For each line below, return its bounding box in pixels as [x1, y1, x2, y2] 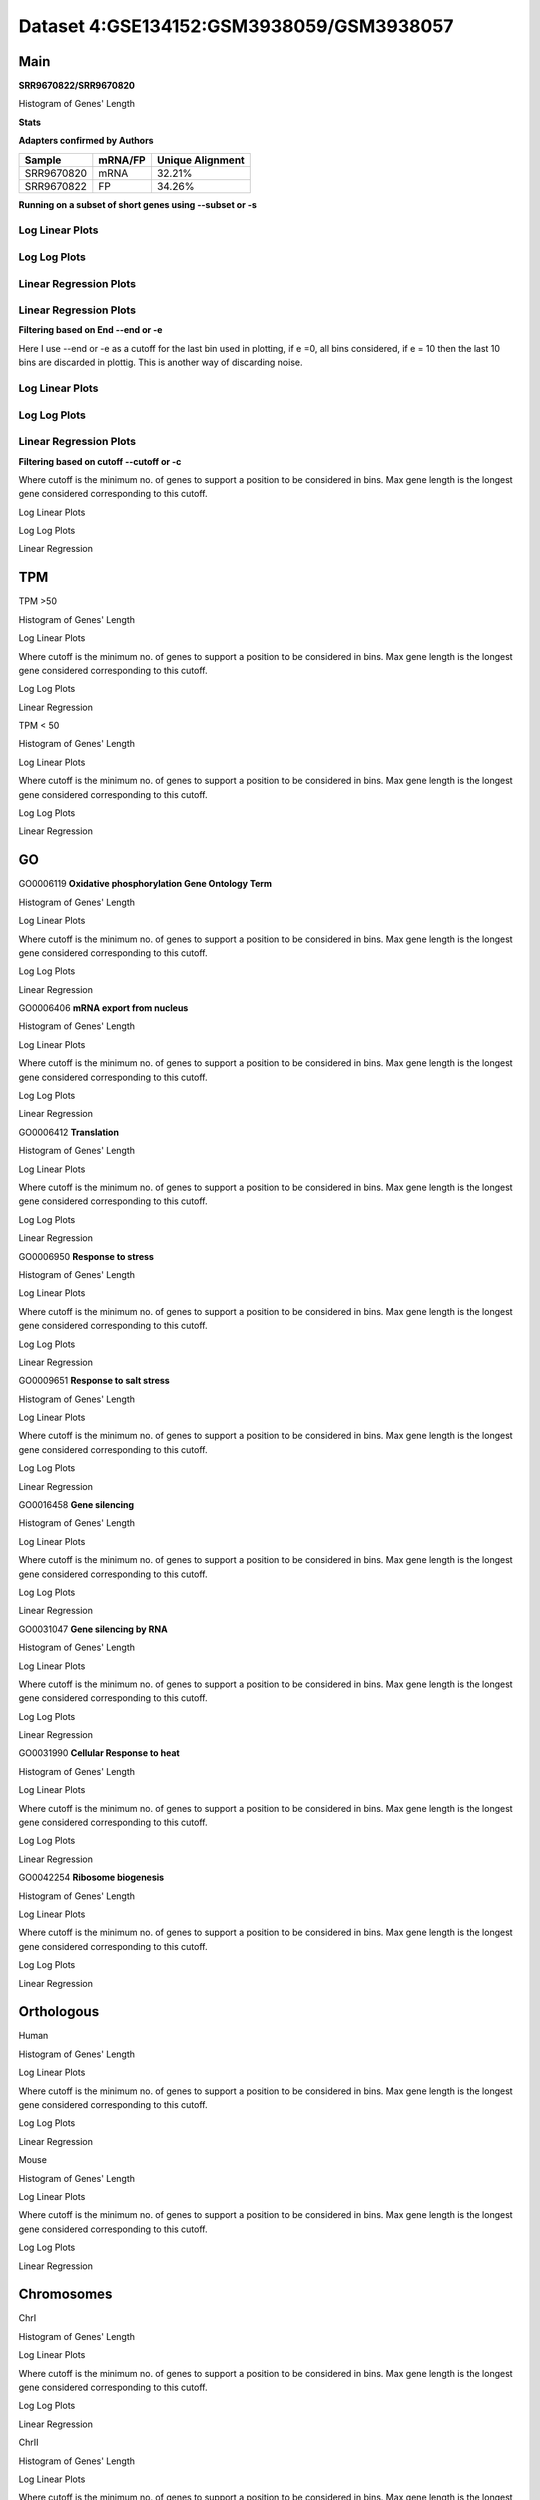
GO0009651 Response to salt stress [18, 1375, 170, 1387]
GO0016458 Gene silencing [18, 1499, 135, 1511]
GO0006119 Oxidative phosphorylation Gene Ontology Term [18, 878, 273, 890]
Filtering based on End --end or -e [18, 324, 163, 336]
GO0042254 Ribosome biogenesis [18, 1871, 165, 1884]
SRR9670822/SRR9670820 [18, 80, 135, 92]
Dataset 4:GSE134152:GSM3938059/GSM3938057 [18, 15, 454, 37]
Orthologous [18, 2003, 100, 2020]
